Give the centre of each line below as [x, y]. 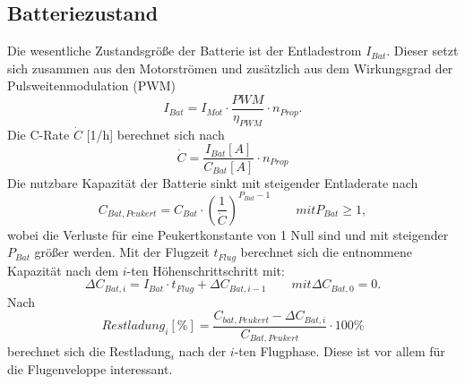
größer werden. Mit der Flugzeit [122, 252]
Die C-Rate [39, 134]
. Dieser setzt [422, 51]
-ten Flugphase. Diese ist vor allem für [340, 351]
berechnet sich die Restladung [89, 351]
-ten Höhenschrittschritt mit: [206, 270]
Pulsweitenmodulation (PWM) [91, 85]
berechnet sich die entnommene [326, 252]
